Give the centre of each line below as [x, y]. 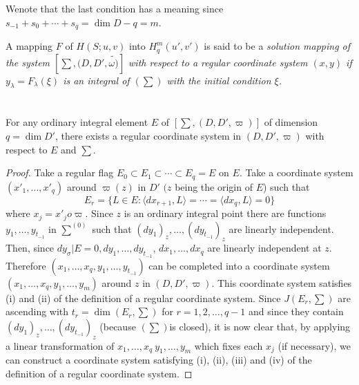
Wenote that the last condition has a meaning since [115, 8]
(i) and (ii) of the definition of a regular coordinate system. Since [143, 298]
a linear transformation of [60, 345]
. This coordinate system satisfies [282, 282]
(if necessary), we [314, 345]
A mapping [29, 46]
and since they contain [296, 311]
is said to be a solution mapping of [277, 46]
